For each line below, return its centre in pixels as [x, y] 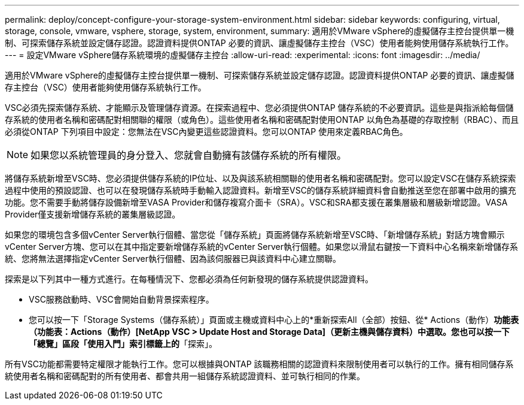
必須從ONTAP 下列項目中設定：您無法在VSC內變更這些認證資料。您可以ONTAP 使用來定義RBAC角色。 [206, 132]
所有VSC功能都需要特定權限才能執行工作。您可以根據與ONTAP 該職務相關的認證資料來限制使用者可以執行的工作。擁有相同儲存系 [259, 364]
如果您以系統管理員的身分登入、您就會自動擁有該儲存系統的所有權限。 [189, 155]
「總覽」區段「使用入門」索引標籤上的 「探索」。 [123, 344]
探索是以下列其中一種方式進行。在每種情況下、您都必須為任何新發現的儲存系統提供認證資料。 [189, 279]
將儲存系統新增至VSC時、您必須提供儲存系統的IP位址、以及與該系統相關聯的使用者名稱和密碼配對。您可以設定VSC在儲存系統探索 [261, 178]
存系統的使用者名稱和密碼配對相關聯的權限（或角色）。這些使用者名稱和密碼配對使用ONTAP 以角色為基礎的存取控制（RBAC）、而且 [262, 120]
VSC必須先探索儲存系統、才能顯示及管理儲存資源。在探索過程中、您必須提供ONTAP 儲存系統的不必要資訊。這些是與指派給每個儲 [259, 108]
